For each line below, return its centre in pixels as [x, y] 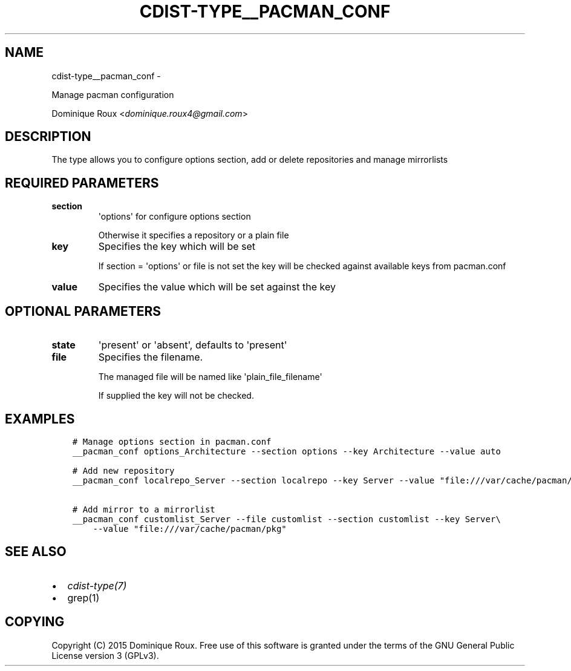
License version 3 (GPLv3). [105, 655]
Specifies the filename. [151, 357]
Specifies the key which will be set [177, 247]
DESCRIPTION [48, 137]
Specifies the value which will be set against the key [217, 287]
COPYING [35, 622]
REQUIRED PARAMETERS [82, 183]
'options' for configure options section [175, 217]
